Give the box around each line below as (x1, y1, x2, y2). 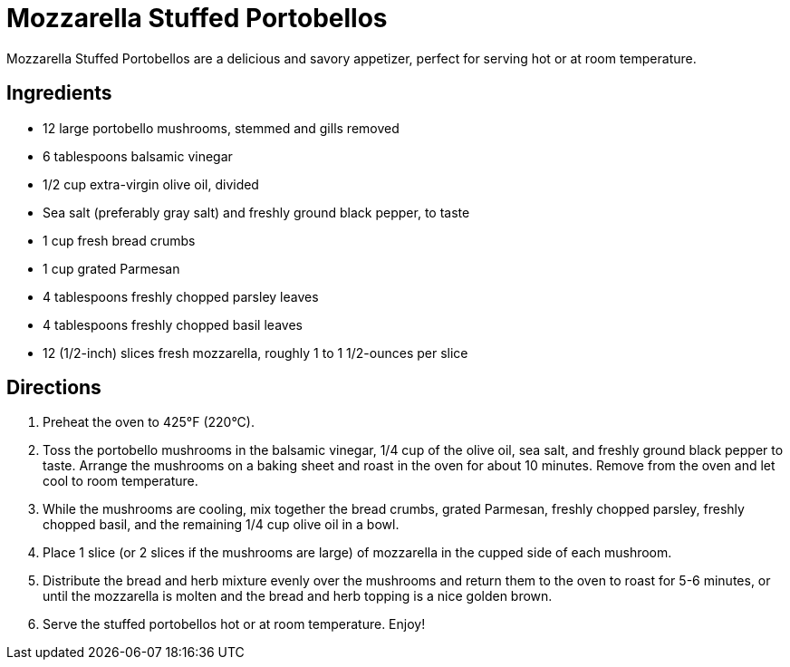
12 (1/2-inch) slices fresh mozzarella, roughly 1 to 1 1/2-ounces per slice (43, 344, 468, 361)
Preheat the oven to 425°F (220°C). (43, 414, 255, 430)
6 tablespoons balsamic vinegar (43, 148, 233, 164)
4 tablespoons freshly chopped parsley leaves (43, 288, 319, 304)
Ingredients (6, 82, 112, 105)
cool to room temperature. (43, 473, 198, 489)
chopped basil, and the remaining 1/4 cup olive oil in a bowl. (43, 517, 400, 533)
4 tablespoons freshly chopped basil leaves (43, 316, 303, 333)
